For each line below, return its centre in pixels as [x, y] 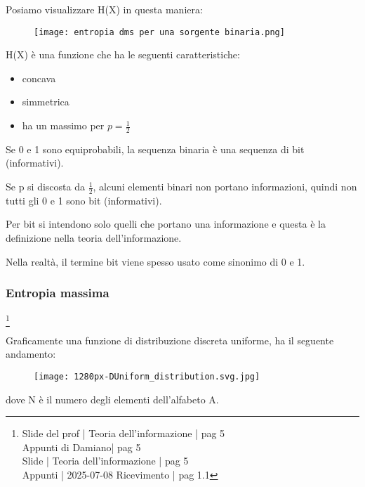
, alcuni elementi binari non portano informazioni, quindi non [225, 187]
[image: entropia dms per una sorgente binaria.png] [159, 32]
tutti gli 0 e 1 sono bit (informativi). [84, 200]
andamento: [31, 354]
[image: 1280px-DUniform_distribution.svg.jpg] [147, 376]
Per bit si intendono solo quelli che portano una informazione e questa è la [166, 224]
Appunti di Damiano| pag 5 [81, 447]
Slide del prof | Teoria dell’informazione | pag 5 [124, 433]
